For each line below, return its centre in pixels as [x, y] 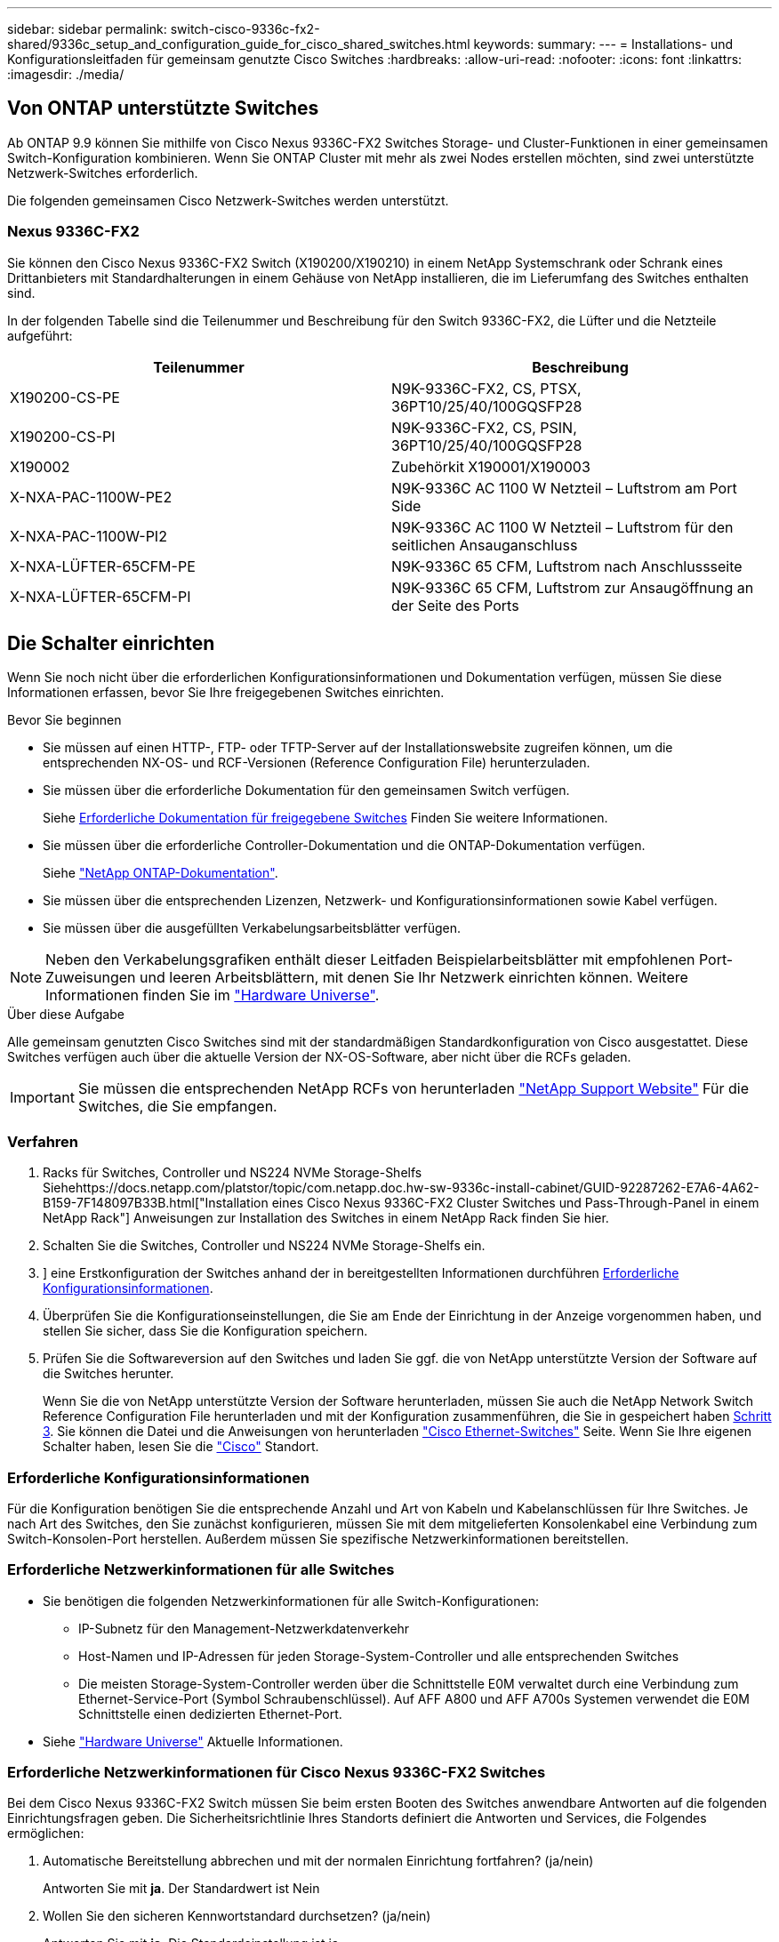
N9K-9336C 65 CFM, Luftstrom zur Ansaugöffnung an [573, 587]
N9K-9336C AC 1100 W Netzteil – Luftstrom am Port [564, 488]
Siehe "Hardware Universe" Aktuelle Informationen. [193, 1741]
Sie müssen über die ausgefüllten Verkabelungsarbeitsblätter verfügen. [252, 928]
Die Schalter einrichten [111, 644]
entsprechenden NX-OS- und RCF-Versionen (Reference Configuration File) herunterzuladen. [317, 763]
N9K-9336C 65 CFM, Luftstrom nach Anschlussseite [567, 566]
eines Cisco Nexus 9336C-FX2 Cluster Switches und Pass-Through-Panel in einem [515, 1203]
